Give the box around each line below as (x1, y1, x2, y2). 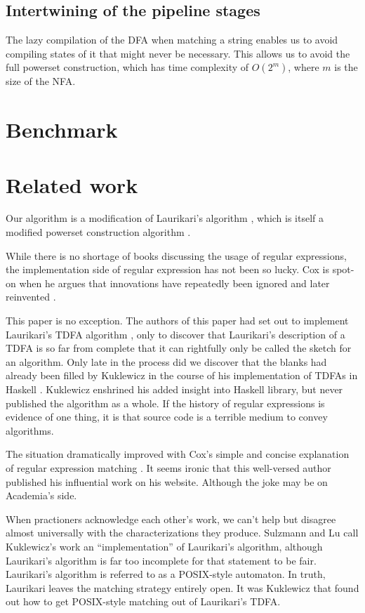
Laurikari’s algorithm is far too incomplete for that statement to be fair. (6, 553, 317, 567)
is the (334, 60, 358, 74)
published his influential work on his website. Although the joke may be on (6, 474, 328, 489)
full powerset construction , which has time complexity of (6, 60, 249, 74)
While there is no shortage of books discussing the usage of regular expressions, (6, 248, 347, 263)
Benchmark (6, 115, 118, 144)
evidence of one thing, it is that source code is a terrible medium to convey (6, 409, 328, 424)
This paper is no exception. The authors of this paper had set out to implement (6, 313, 349, 328)
